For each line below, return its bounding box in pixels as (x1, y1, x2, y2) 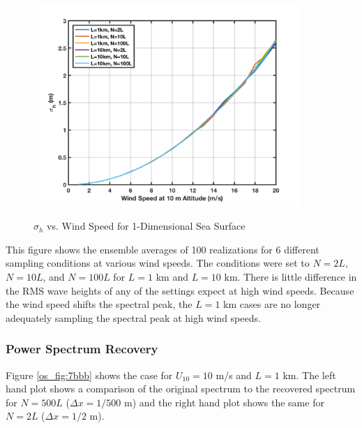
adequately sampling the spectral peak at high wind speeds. (6, 310, 261, 325)
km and (156, 270, 188, 283)
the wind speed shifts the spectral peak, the (6, 297, 193, 311)
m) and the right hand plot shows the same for (124, 394, 324, 409)
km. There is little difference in (224, 270, 357, 283)
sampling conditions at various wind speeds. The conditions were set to (6, 256, 310, 270)
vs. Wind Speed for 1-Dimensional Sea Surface (47, 219, 246, 233)
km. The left (282, 367, 336, 382)
